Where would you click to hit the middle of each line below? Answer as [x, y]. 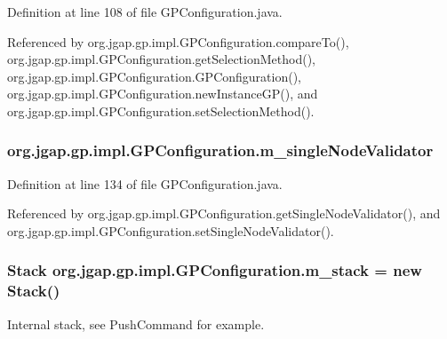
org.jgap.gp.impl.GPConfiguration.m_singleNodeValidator [220, 150]
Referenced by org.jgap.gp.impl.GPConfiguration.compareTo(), [178, 41]
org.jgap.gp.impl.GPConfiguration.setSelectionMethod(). [161, 110]
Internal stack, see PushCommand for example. [136, 323]
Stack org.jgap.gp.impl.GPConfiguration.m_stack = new [215, 270]
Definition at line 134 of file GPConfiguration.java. [145, 183]
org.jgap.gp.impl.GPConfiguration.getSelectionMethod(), [161, 59]
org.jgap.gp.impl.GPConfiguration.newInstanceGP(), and [163, 94]
